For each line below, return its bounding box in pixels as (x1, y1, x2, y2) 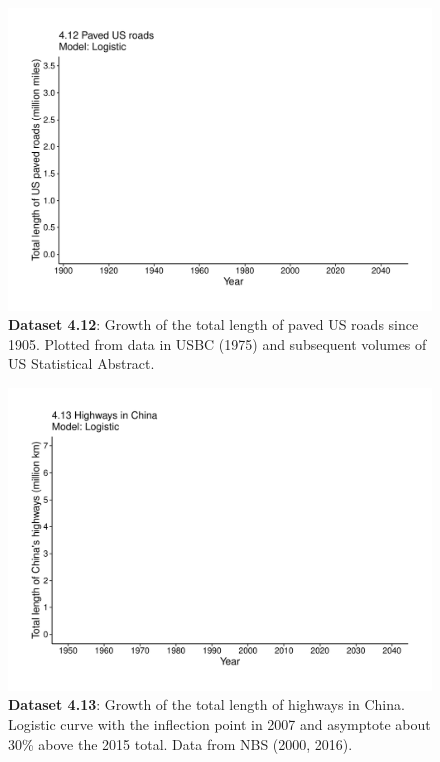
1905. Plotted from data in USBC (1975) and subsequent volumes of (8, 333, 427, 354)
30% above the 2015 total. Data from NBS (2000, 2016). (8, 733, 353, 754)
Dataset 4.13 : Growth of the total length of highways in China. (8, 694, 405, 715)
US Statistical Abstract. (8, 353, 155, 374)
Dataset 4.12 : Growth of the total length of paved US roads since (8, 314, 419, 335)
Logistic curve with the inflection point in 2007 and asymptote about (8, 713, 431, 734)
